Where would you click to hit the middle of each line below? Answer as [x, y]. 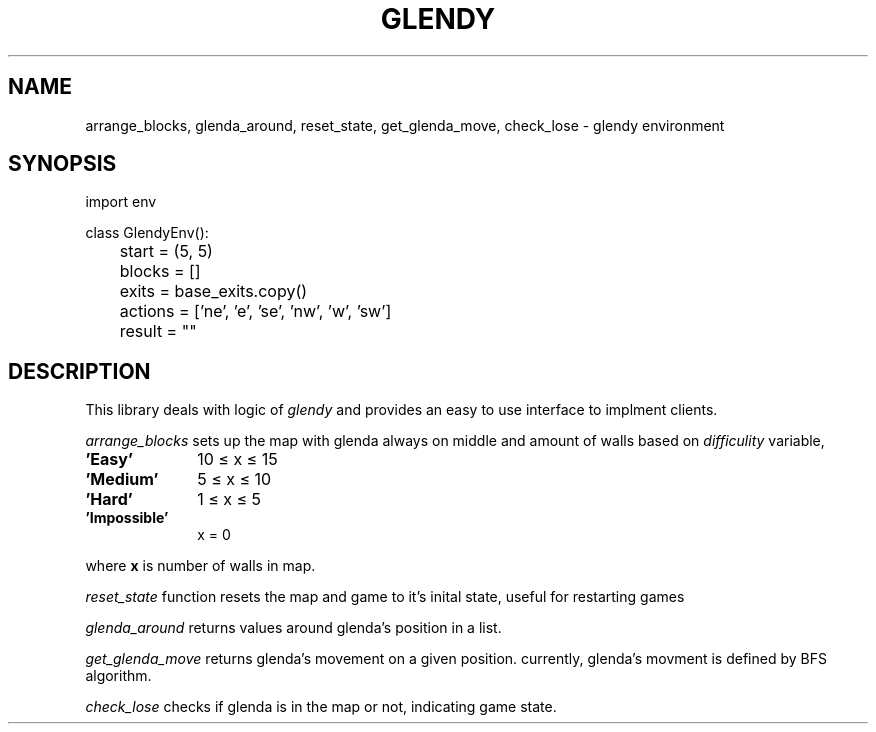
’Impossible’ [127, 518]
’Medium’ [122, 479]
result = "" [158, 331]
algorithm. [118, 676]
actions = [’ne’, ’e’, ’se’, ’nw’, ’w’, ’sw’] [255, 311]
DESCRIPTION [79, 371]
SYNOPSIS [62, 164]
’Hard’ [109, 499]
